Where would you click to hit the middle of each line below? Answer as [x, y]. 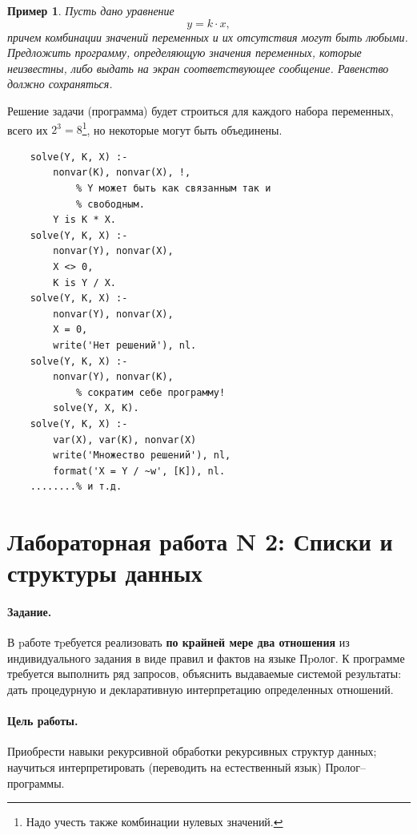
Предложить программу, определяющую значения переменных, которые [184, 52]
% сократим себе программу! [150, 392]
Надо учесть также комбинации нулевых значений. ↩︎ [154, 822]
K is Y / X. [85, 282]
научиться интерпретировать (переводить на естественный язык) [164, 767]
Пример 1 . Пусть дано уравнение [91, 10]
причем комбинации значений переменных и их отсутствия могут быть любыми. [208, 36]
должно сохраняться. [60, 84]
